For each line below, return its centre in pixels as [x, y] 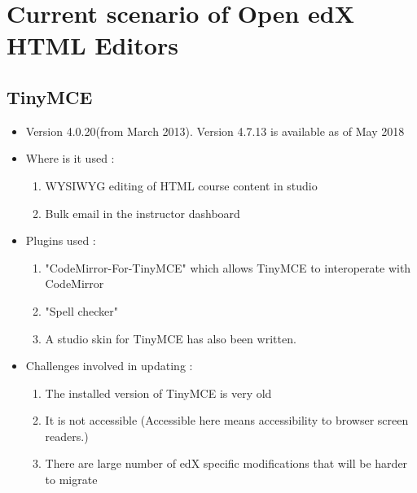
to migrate [71, 480]
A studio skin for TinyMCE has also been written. [171, 338]
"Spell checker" [82, 310]
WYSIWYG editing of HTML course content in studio [181, 185]
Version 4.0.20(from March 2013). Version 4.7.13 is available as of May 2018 [215, 131]
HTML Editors [92, 45]
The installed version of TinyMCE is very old [158, 393]
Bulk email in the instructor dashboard [143, 213]
